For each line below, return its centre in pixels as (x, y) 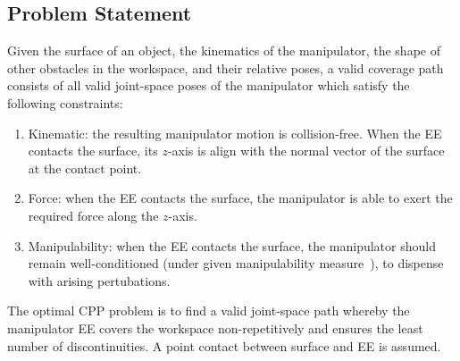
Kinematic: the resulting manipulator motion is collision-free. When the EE (235, 133)
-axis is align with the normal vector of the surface (306, 151)
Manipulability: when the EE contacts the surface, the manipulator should (232, 245)
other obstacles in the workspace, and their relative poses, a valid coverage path (226, 67)
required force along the (93, 215)
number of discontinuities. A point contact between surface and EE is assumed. (224, 345)
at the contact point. (85, 168)
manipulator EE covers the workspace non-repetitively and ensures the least (215, 327)
